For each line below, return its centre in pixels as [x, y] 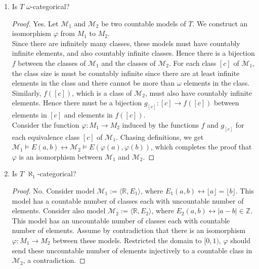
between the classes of [52, 63]
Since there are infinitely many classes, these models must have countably [126, 43]
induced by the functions [160, 124]
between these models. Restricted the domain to [127, 240]
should [240, 240]
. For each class [193, 63]
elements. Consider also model [59, 210]
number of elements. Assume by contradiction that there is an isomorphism [129, 230]
